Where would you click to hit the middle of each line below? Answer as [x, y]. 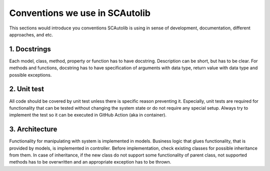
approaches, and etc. [31, 34]
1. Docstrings [30, 49]
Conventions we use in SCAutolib [80, 13]
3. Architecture [33, 129]
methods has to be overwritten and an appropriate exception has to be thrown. [90, 162]
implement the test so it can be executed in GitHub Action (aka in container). [88, 115]
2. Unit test [27, 89]
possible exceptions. [30, 75]
